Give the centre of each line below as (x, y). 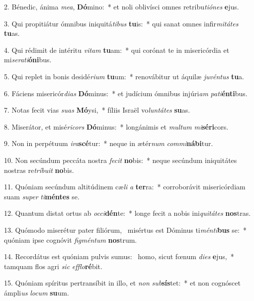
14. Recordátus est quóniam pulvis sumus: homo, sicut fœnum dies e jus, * (119, 256)
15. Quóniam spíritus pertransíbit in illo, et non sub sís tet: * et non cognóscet (122, 283)
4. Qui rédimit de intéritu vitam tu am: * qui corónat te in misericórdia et (117, 50)
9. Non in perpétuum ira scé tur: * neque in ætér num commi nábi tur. (109, 143)
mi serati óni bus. (28, 60)
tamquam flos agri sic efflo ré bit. (53, 266)
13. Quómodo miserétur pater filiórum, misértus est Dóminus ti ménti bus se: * (125, 229)
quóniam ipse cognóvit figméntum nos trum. (71, 239)
